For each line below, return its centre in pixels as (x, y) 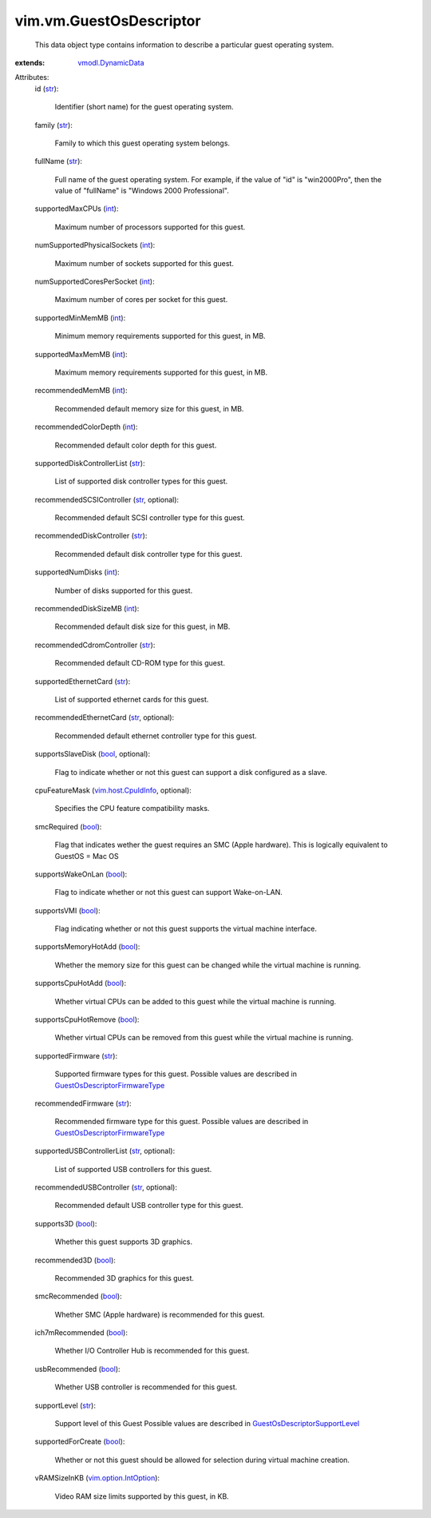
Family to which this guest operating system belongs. (142, 143)
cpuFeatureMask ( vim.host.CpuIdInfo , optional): (113, 790)
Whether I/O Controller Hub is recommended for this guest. (152, 1351)
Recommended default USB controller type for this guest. (149, 1206)
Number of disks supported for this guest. (124, 590)
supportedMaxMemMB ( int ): (81, 354)
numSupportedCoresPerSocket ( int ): (95, 282)
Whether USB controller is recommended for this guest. (146, 1387)
